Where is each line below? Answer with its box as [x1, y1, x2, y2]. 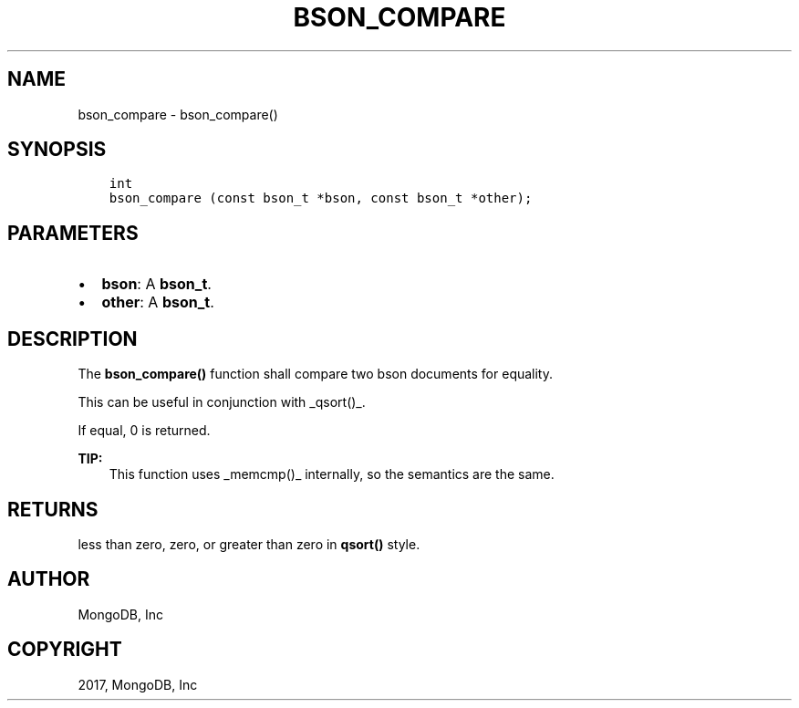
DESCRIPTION [7, 327, 138, 350]
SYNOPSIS [7, 138, 107, 161]
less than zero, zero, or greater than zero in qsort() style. [78, 536, 420, 552]
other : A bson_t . [101, 293, 214, 312]
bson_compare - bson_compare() [78, 106, 278, 122]
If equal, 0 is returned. [78, 422, 211, 439]
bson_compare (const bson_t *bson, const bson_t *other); [109, 191, 533, 206]
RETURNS [7, 497, 99, 521]
